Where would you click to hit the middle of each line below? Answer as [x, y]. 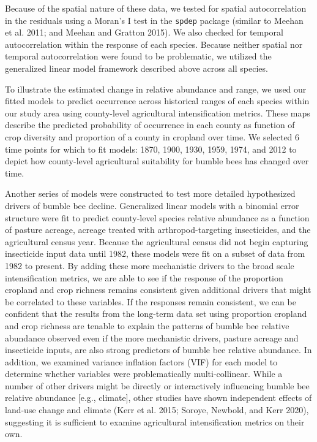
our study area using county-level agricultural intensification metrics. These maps [158, 112]
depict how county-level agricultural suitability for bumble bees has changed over [157, 161]
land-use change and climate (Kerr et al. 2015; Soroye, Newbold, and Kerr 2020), [157, 410]
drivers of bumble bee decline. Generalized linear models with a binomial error [152, 205]
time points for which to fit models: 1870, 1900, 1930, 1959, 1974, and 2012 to [151, 149]
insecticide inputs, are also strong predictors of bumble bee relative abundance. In [158, 350]
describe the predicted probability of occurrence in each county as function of [150, 125]
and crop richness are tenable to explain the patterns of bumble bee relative [147, 325]
